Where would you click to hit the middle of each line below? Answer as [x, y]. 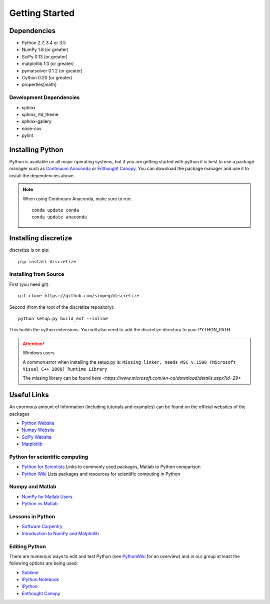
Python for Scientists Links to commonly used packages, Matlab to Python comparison [111, 467]
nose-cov [32, 128]
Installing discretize [41, 238]
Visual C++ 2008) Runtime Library [65, 369]
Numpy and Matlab [33, 487]
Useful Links [29, 395]
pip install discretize [47, 262]
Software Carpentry [42, 527]
